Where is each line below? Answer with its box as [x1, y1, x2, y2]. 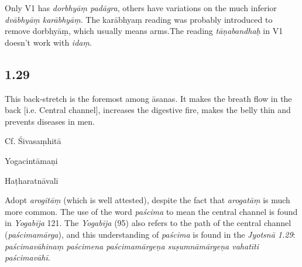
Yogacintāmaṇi [5, 154, 58, 166]
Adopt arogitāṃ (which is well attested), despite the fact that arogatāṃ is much [5, 194, 290, 206]
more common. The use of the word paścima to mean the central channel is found [5, 205, 298, 217]
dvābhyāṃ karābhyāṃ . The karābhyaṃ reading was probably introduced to [5, 13, 273, 25]
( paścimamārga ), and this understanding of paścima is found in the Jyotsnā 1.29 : [5, 228, 296, 240]
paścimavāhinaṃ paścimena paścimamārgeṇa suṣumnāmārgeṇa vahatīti [5, 239, 259, 252]
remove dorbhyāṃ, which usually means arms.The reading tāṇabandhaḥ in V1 [5, 25, 283, 37]
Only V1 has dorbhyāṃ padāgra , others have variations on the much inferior [5, 2, 277, 13]
